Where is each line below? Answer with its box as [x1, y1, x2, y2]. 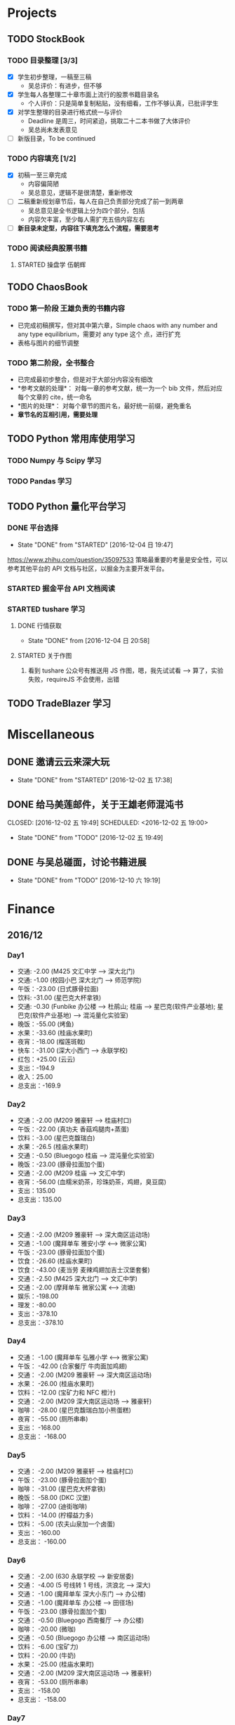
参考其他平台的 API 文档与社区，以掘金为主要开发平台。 [7, 564, 168, 573]
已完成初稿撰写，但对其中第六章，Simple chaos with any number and [17, 321, 218, 329]
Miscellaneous [7, 726, 95, 742]
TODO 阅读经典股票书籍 [7, 243, 88, 253]
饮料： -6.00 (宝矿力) [17, 1643, 79, 1651]
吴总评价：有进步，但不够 [27, 81, 102, 89]
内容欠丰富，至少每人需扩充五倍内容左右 [27, 215, 145, 223]
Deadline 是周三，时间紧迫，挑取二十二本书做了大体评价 [27, 117, 191, 125]
